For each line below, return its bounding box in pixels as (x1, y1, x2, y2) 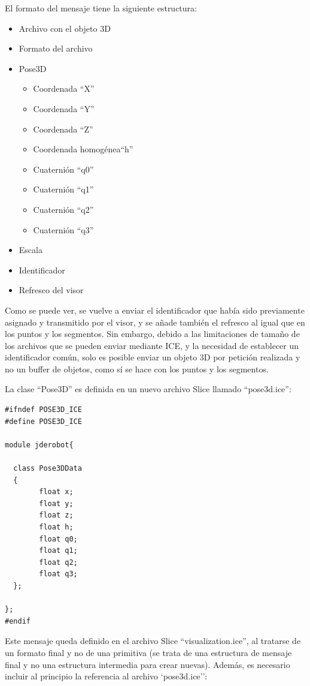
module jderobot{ (5, 440, 74, 449)
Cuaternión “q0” (33, 163, 94, 175)
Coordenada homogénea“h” (33, 143, 133, 155)
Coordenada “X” (33, 82, 95, 95)
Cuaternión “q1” (33, 183, 94, 195)
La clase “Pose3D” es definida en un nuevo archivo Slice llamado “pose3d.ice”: (5, 383, 291, 395)
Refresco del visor (19, 284, 84, 296)
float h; (39, 523, 74, 531)
